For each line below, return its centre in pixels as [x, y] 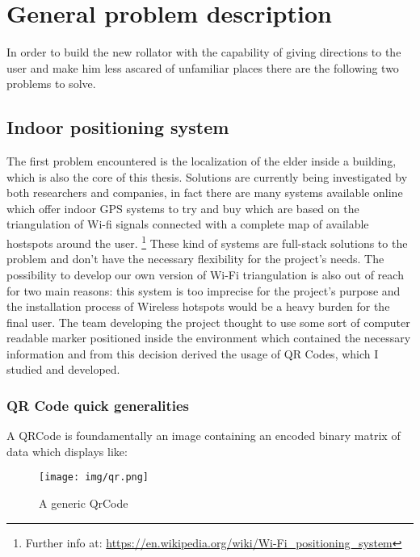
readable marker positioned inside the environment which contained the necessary [209, 338]
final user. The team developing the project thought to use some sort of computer [208, 322]
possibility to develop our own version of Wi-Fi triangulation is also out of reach [205, 274]
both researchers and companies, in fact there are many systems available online [205, 193]
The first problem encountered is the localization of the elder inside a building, [202, 161]
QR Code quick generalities [98, 405]
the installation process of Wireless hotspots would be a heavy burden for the [198, 306]
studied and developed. [63, 369]
